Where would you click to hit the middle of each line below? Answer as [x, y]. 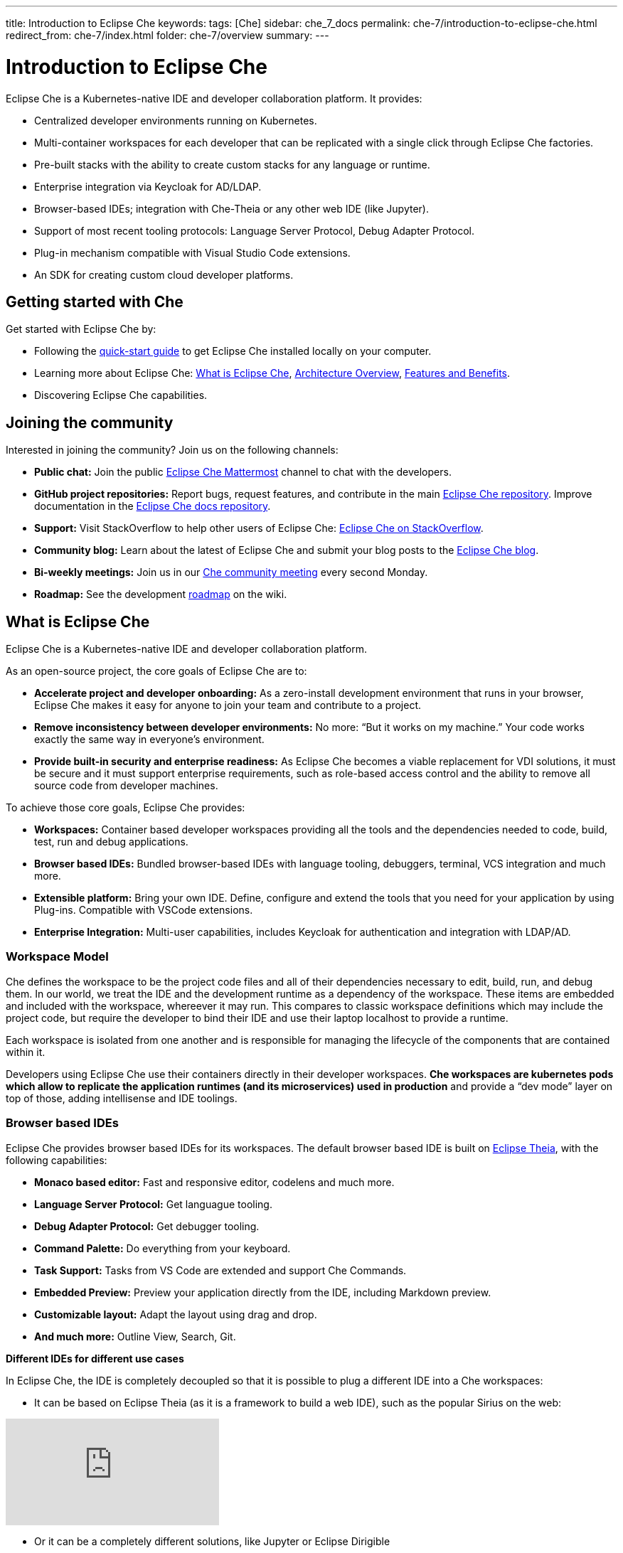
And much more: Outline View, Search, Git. [135, 1336]
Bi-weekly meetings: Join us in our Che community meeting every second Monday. [231, 572]
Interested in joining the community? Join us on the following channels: [172, 450]
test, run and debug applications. [111, 842]
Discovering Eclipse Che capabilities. [121, 395]
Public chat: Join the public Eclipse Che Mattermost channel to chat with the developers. [243, 472]
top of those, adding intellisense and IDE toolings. [122, 1098]
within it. [26, 1052]
